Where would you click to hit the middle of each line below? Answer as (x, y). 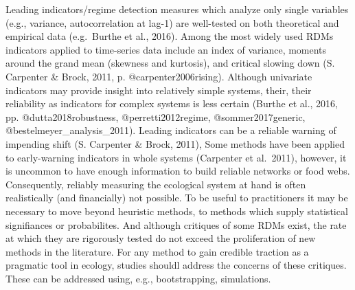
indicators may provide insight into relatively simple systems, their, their (159, 90)
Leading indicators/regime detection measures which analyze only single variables (177, 9)
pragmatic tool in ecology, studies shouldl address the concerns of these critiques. (176, 265)
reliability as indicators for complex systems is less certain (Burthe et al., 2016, (172, 103)
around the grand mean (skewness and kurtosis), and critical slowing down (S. (170, 63)
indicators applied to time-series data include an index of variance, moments (166, 49)
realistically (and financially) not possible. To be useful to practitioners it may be (177, 198)
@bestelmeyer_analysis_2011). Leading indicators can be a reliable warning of (171, 130)
